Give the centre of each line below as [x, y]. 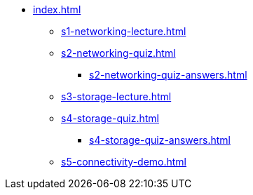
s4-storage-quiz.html [110, 118]
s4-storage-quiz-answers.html [160, 140]
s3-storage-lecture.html [116, 96]
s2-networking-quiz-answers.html [168, 75]
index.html [57, 9]
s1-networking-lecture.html [124, 31]
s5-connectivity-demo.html [124, 162]
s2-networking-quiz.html [118, 53]
